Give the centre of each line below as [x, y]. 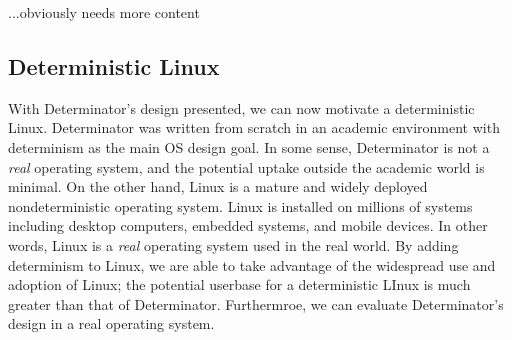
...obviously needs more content [104, 12]
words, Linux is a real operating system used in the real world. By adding [233, 244]
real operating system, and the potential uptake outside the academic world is [246, 166]
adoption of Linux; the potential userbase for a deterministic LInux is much [239, 284]
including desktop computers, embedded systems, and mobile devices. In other [248, 225]
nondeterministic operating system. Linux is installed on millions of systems [240, 205]
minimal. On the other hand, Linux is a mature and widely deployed [218, 186]
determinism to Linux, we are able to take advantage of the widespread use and [252, 264]
